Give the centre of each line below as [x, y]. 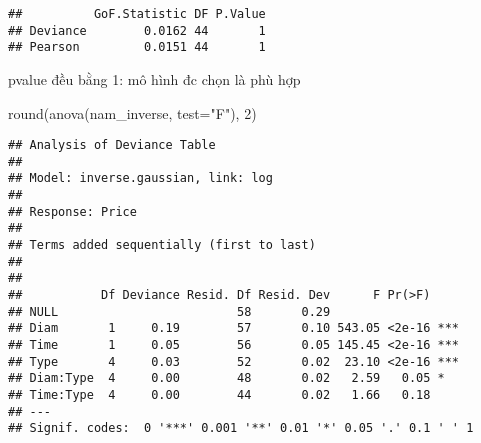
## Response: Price [72, 211]
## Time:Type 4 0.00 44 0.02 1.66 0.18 [219, 395]
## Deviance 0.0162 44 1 [137, 30]
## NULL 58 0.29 [169, 311]
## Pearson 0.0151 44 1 [137, 47]
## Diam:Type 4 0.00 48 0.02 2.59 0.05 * [226, 378]
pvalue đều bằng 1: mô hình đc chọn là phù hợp [154, 78]
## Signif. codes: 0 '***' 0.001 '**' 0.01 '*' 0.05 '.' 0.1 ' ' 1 [241, 428]
